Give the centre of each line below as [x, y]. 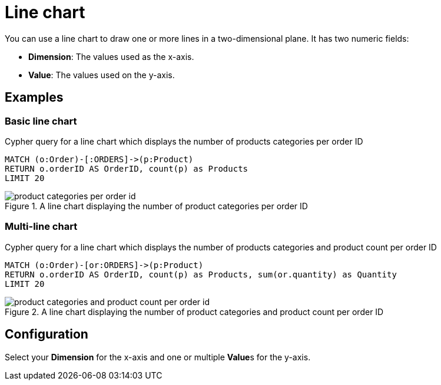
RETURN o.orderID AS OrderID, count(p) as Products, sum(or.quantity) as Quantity [201, 274]
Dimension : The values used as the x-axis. [111, 56]
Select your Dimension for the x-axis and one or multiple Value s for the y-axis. [158, 357]
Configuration [47, 334]
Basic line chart [41, 121]
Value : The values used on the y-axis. [102, 75]
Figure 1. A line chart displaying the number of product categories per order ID [156, 206]
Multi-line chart [41, 227]
